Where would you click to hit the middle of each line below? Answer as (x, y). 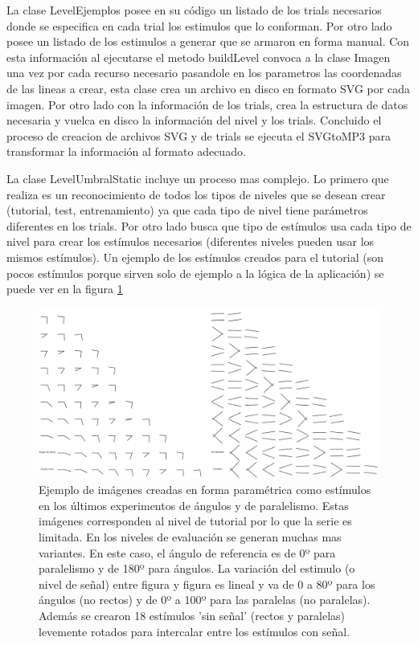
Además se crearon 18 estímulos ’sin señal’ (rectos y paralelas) (192, 616)
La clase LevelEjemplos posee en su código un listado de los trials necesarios (194, 10)
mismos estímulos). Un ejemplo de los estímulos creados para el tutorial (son (195, 257)
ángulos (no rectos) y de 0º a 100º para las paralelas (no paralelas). (205, 600)
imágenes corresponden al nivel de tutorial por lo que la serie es (195, 521)
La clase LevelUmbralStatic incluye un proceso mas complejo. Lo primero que (198, 178)
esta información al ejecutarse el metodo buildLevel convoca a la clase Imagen (199, 57)
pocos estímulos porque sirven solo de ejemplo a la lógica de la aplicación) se (195, 273)
